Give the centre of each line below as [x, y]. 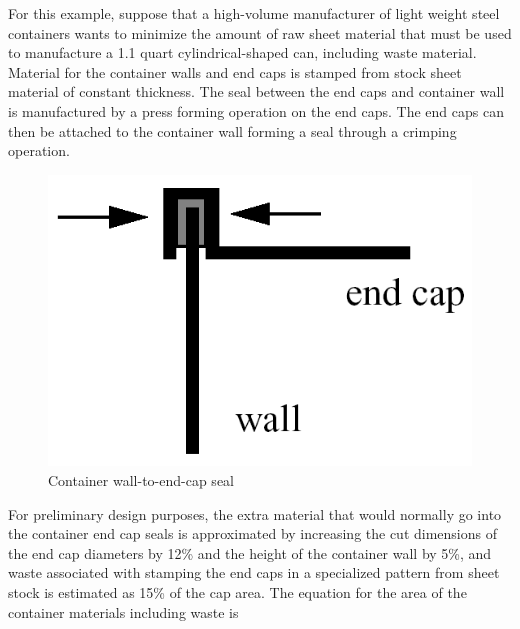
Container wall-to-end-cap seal [141, 479]
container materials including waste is [123, 611]
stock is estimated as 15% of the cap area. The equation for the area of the [237, 591]
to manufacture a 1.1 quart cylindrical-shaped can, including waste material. [242, 52]
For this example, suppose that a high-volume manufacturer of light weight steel [254, 13]
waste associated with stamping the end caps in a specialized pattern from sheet [254, 572]
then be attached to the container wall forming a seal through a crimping [232, 130]
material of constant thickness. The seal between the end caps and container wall [256, 91]
